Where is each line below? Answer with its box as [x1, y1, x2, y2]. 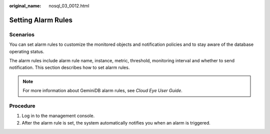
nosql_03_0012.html [48, 3, 89, 8]
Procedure [9, 102, 35, 109]
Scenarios [9, 31, 35, 38]
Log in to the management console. [21, 113, 95, 119]
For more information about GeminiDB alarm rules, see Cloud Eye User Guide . [22, 88, 182, 94]
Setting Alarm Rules [9, 15, 72, 24]
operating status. [9, 48, 44, 54]
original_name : [9, 3, 41, 8]
